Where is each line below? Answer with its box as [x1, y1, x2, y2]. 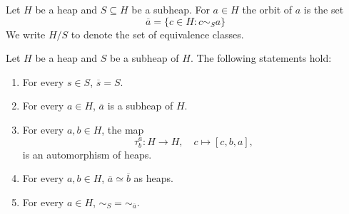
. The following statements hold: [190, 50, 332, 65]
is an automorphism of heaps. [22, 146, 152, 161]
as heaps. [133, 171, 173, 186]
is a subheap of [107, 98, 173, 113]
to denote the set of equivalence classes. [71, 26, 244, 41]
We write [6, 26, 46, 41]
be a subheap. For [131, 2, 210, 16]
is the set [303, 2, 344, 16]
